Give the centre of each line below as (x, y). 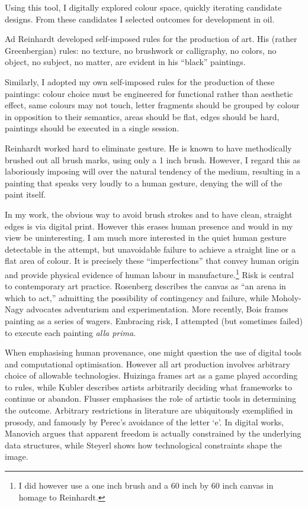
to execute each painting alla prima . (70, 332)
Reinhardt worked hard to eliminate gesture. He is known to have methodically (148, 148)
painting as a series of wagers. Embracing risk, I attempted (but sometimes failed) (154, 320)
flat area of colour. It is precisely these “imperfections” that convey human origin (152, 261)
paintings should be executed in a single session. (92, 128)
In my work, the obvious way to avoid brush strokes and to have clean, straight (149, 214)
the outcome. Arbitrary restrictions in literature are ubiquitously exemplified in (149, 410)
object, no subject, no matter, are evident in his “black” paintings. (125, 62)
